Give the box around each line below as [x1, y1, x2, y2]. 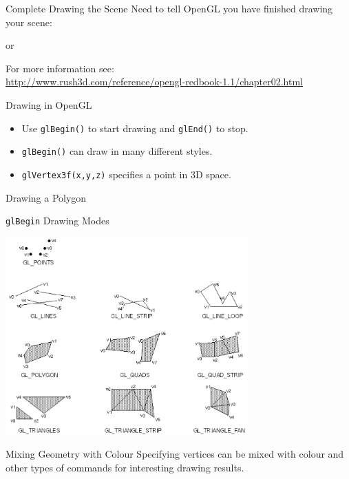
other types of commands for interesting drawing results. [6, 460, 244, 475]
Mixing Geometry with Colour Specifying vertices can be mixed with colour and [6, 447, 344, 461]
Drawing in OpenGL [6, 97, 92, 111]
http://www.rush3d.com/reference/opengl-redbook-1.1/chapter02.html [6, 74, 303, 89]
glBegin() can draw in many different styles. [21, 144, 213, 158]
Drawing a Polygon [6, 190, 87, 204]
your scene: [6, 14, 52, 29]
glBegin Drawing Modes [6, 213, 109, 228]
